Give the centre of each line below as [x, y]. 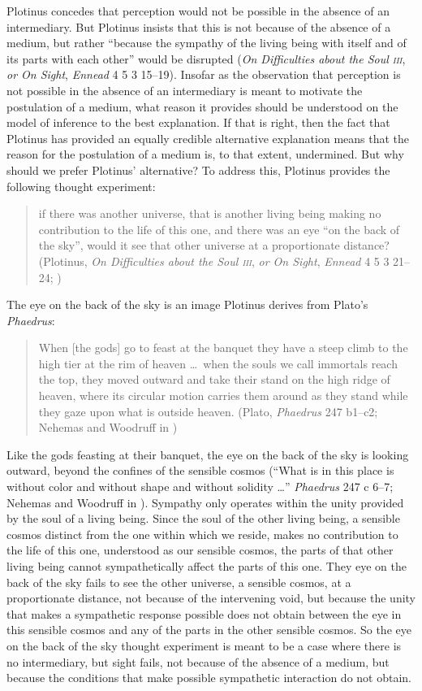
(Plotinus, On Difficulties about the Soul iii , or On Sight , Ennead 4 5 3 [214, 261]
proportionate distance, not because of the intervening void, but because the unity [211, 598]
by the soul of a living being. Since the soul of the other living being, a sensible [203, 518]
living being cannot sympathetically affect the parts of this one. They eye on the [207, 566]
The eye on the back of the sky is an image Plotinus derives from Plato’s [187, 304]
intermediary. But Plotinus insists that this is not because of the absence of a [199, 26]
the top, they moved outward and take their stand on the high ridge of [214, 379]
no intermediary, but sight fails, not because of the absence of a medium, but [198, 661]
